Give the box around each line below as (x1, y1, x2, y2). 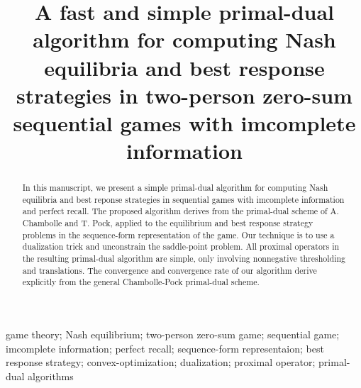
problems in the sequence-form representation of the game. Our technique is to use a (22, 228, 335, 240)
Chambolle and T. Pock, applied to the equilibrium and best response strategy (22, 217, 313, 229)
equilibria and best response (44, 52, 325, 82)
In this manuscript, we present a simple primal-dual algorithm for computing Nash (22, 182, 328, 194)
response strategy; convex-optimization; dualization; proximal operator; (6, 355, 316, 370)
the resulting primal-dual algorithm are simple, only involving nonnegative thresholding (22, 253, 346, 265)
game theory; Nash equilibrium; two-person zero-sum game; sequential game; (6, 327, 340, 342)
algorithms (28, 368, 74, 383)
